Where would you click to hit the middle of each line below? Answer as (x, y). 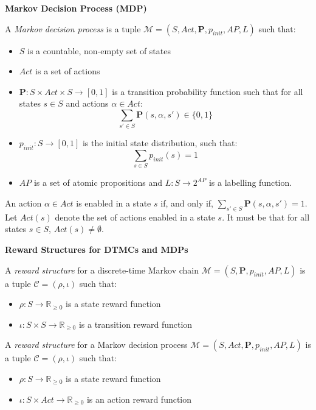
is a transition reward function (136, 324)
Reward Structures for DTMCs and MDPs (97, 249)
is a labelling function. (250, 182)
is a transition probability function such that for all (208, 91)
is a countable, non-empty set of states (99, 50)
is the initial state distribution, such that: (160, 143)
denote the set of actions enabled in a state (135, 217)
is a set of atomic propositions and (98, 182)
